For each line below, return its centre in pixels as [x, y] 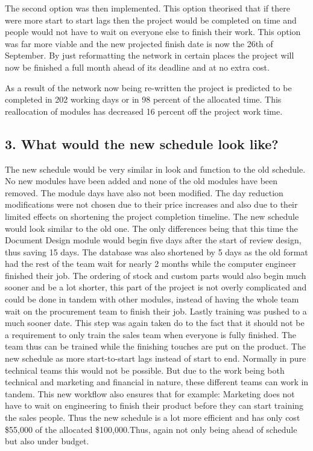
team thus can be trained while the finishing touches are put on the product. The [155, 346]
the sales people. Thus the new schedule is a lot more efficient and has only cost [153, 417]
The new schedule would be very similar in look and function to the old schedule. [155, 169]
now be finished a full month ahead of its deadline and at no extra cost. [137, 67]
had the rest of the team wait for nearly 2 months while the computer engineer [150, 264]
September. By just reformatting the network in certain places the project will [150, 55]
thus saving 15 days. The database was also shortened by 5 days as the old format [156, 251]
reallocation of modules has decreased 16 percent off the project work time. [144, 111]
